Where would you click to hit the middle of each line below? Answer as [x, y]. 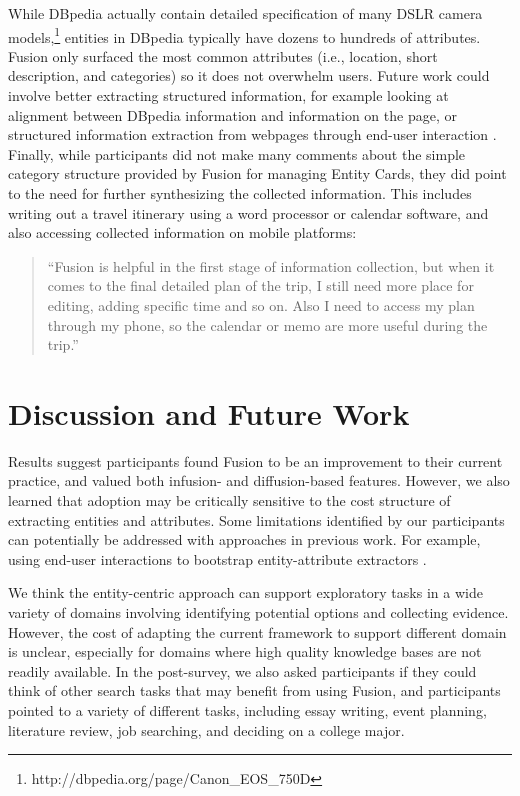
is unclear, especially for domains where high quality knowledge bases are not [245, 651]
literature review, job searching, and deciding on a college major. [206, 729]
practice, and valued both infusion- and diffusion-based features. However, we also [259, 480]
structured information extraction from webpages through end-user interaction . [252, 134]
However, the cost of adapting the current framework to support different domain [257, 631]
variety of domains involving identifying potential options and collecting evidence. [258, 612]
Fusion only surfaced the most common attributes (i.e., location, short [223, 55]
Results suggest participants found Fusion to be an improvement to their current [255, 460]
